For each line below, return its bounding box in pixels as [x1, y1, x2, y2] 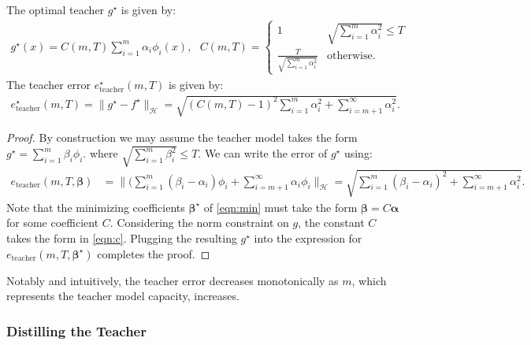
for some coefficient [6, 214, 99, 231]
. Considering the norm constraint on [110, 214, 289, 231]
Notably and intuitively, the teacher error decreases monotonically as [6, 272, 339, 288]
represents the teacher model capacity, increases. [6, 287, 240, 304]
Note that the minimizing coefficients [6, 198, 185, 215]
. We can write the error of [198, 145, 328, 161]
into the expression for [254, 230, 362, 247]
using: [343, 145, 373, 161]
